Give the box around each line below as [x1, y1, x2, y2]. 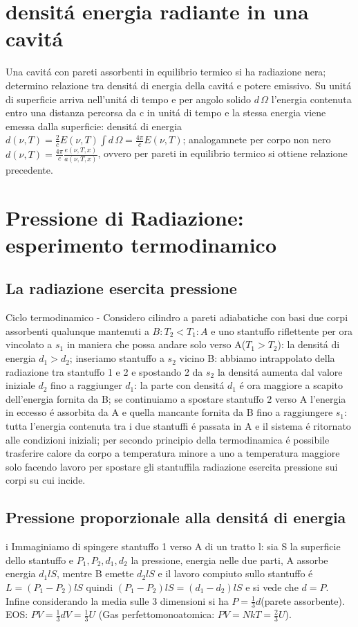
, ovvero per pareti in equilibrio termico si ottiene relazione [97, 146, 348, 161]
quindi [86, 579, 113, 594]
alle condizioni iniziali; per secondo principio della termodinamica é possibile [6, 432, 330, 446]
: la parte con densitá [134, 378, 225, 392]
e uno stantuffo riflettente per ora [211, 323, 352, 338]
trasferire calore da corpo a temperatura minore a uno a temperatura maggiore [6, 446, 340, 460]
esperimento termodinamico [6, 230, 277, 258]
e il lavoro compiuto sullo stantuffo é [158, 566, 313, 581]
